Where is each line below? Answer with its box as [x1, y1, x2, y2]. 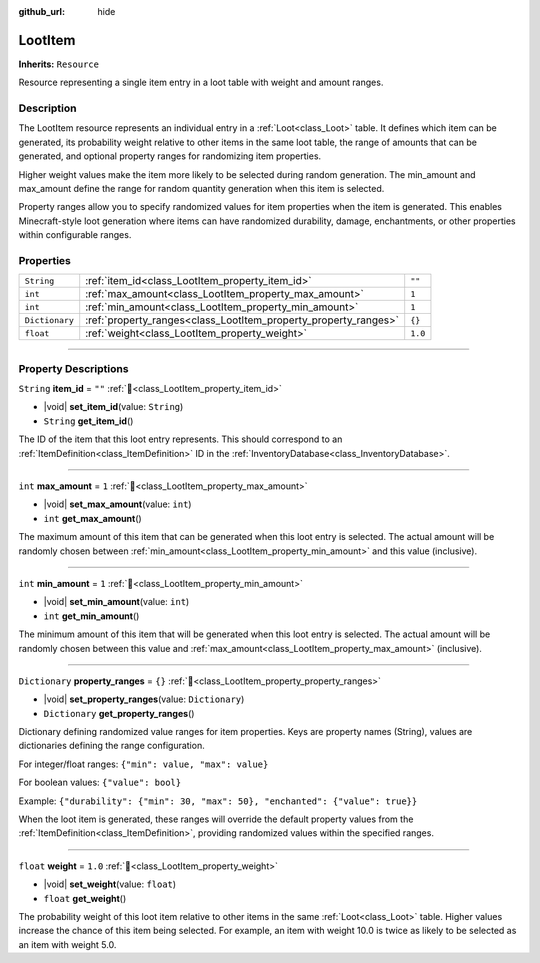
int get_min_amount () [43, 610, 140, 622]
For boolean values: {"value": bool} [18, 776, 182, 789]
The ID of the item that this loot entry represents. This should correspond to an [18, 433, 343, 445]
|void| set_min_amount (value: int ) [43, 596, 190, 608]
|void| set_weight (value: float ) [43, 878, 177, 890]
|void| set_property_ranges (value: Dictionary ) [43, 693, 245, 705]
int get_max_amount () [43, 512, 142, 524]
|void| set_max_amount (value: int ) [43, 498, 192, 510]
